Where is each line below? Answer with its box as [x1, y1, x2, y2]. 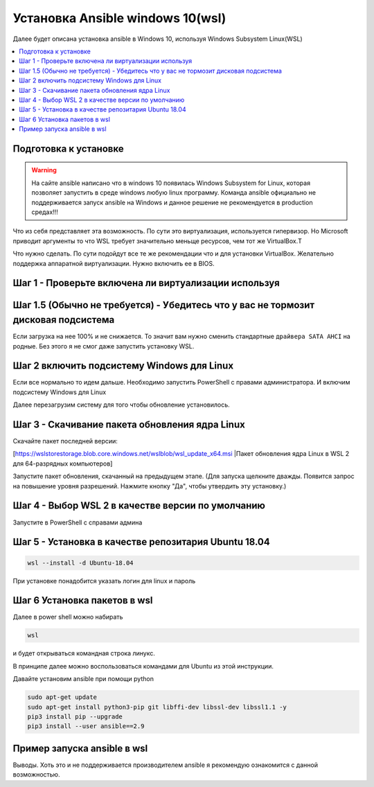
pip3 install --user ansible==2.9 [27, 723, 145, 730]
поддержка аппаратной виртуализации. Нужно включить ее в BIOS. [12, 259, 215, 267]
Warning [31, 166, 57, 175]
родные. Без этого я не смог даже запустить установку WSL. [12, 342, 195, 350]
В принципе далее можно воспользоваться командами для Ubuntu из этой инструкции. [12, 662, 274, 670]
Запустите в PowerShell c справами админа [12, 518, 143, 527]
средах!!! [31, 208, 58, 216]
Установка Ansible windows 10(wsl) [12, 10, 226, 26]
